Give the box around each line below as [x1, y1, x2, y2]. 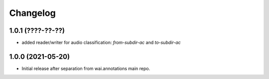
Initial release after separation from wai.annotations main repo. [21, 65, 150, 72]
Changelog [9, 7, 56, 18]
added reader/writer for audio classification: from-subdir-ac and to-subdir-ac [21, 40, 181, 46]
